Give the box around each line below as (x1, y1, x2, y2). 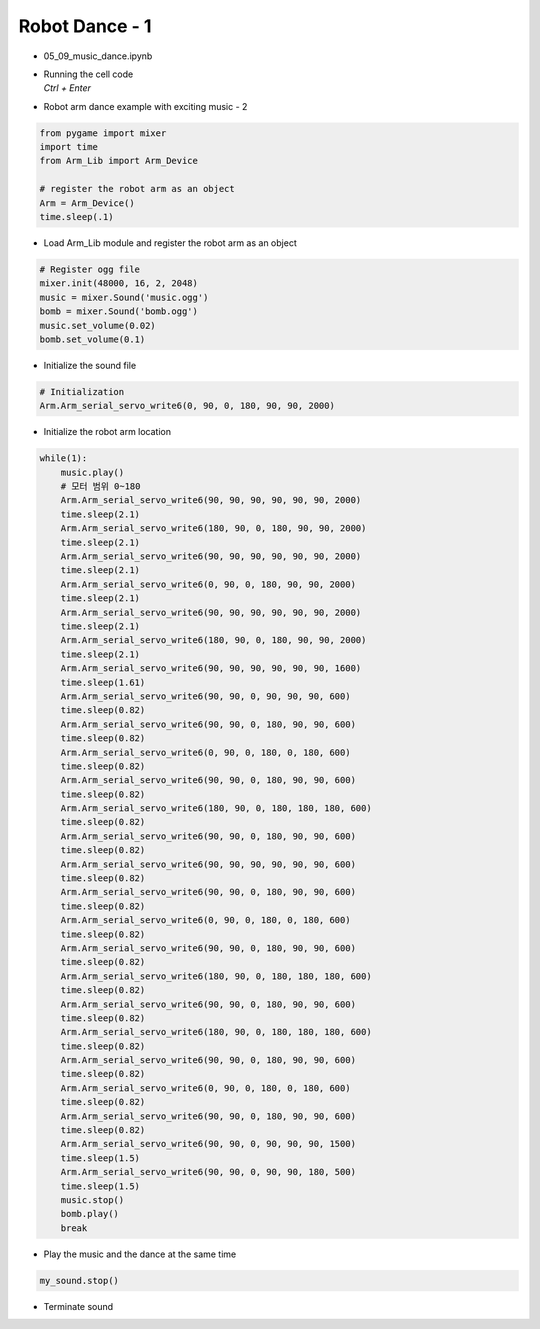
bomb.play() (60, 1208, 120, 1220)
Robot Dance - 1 (18, 15, 152, 37)
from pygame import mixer (39, 127, 167, 139)
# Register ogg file (39, 264, 140, 275)
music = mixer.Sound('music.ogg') (39, 291, 209, 303)
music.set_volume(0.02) (39, 320, 157, 331)
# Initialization (39, 386, 125, 397)
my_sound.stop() (39, 1275, 120, 1286)
